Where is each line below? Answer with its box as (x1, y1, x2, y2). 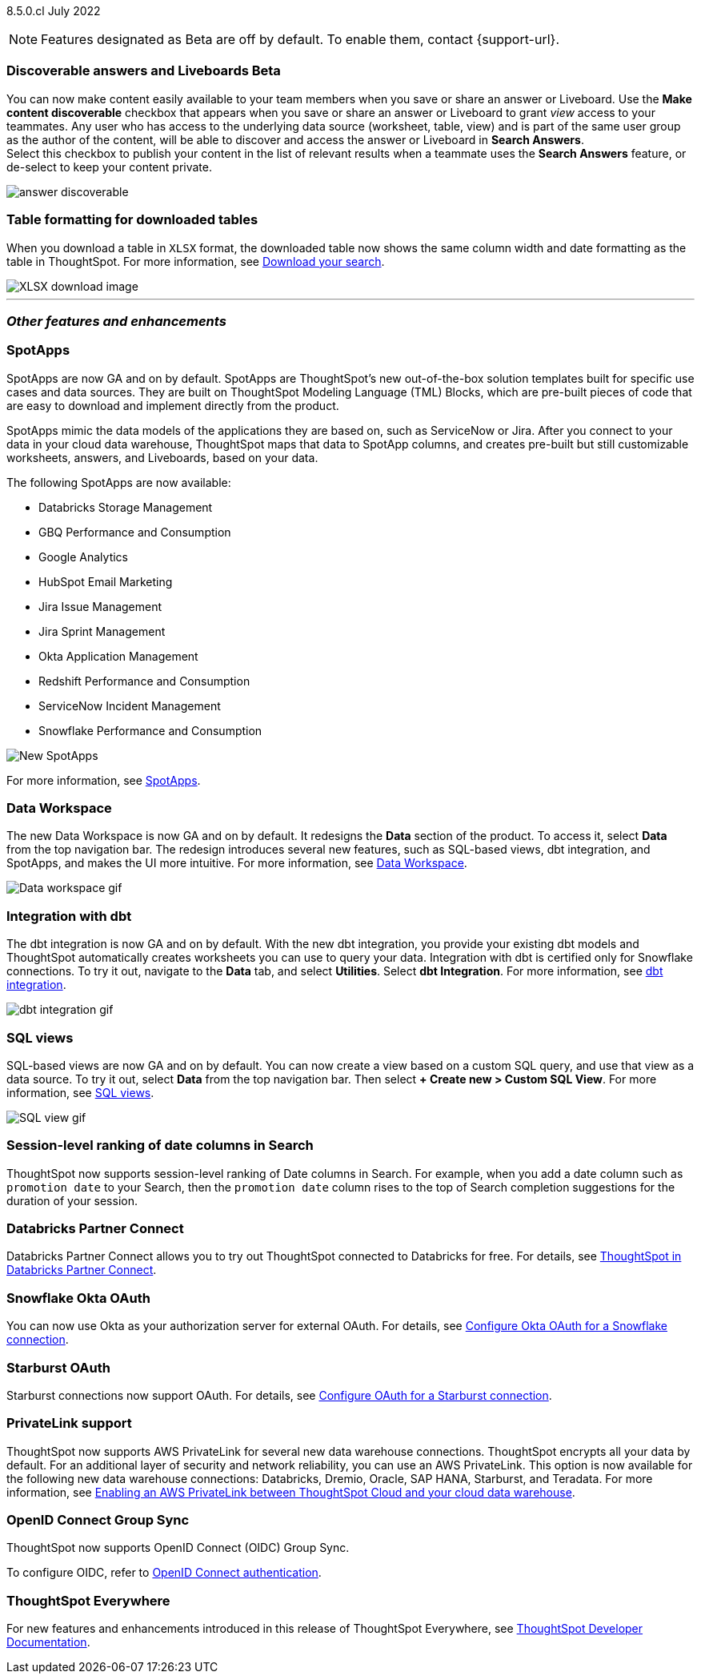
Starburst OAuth (6, 1359, 110, 1376)
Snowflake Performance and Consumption (38, 723, 262, 738)
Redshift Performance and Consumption (38, 673, 250, 688)
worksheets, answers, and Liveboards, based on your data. (6, 450, 318, 464)
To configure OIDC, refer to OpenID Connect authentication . (6, 1565, 322, 1580)
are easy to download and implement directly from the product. (6, 398, 339, 412)
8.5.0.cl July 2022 (6, 4, 101, 18)
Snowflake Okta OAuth (6, 1289, 150, 1306)
